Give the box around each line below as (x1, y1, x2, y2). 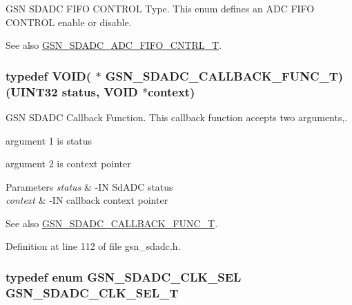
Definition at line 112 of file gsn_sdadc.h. (6, 239, 181, 253)
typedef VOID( (6, 67, 92, 84)
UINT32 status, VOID (10, 83, 138, 100)
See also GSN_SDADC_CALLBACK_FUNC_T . (6, 215, 218, 230)
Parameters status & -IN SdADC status (6, 179, 173, 193)
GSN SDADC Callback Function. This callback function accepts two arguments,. (6, 109, 348, 124)
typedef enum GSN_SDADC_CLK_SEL (6, 269, 242, 285)
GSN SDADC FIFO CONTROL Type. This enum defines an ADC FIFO (6, 1, 315, 15)
